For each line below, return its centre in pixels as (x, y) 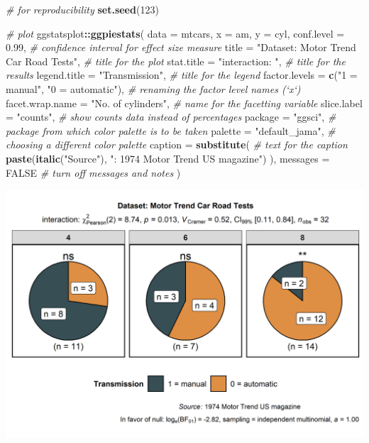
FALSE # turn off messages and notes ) (93, 172)
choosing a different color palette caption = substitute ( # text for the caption (177, 144)
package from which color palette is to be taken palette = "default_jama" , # (171, 130)
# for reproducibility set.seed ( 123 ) (82, 9)
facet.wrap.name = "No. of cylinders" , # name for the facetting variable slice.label (184, 103)
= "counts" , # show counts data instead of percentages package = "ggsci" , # (171, 117)
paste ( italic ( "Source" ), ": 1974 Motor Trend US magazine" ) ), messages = (168, 158)
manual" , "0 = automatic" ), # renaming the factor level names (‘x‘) (153, 88)
